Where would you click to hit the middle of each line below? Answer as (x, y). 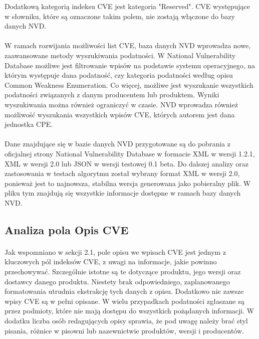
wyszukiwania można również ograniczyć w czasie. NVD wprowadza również (121, 104)
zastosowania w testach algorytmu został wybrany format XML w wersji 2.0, (122, 173)
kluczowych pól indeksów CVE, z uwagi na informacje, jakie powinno (111, 262)
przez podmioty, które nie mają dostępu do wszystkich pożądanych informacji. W (129, 311)
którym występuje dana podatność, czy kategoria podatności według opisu (119, 75)
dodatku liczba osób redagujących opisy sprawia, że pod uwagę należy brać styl (126, 320)
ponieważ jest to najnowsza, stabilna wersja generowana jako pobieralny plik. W (128, 183)
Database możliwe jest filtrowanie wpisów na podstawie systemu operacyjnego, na (130, 65)
